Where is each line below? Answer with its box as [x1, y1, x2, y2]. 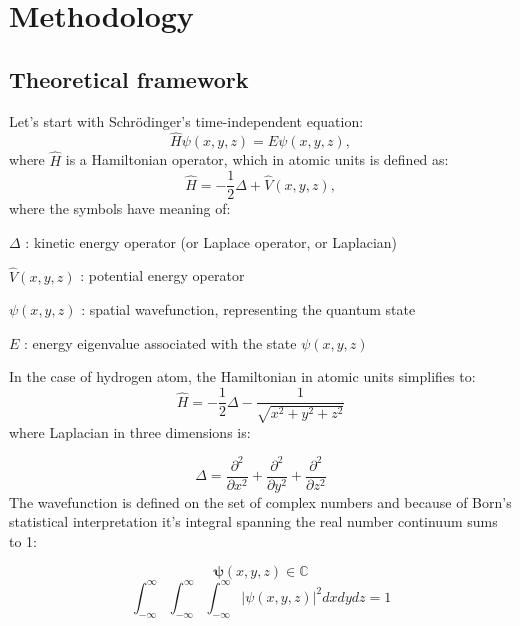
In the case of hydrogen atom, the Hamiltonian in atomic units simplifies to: [9, 366, 476, 387]
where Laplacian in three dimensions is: [9, 421, 251, 442]
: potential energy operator [80, 265, 245, 286]
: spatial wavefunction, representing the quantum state [81, 299, 416, 320]
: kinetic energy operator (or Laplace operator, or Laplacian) [25, 231, 398, 252]
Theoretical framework [9, 63, 249, 94]
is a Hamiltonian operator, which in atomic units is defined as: [65, 149, 449, 170]
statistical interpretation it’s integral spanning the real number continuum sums [9, 511, 498, 532]
